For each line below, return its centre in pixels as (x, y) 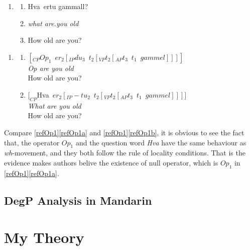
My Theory (44, 237)
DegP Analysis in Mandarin (78, 200)
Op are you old (51, 68)
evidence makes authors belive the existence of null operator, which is (111, 162)
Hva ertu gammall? (58, 6)
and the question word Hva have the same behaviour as (161, 142)
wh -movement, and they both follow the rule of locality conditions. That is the (125, 153)
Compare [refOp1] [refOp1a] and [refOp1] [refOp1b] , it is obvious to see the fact (124, 132)
